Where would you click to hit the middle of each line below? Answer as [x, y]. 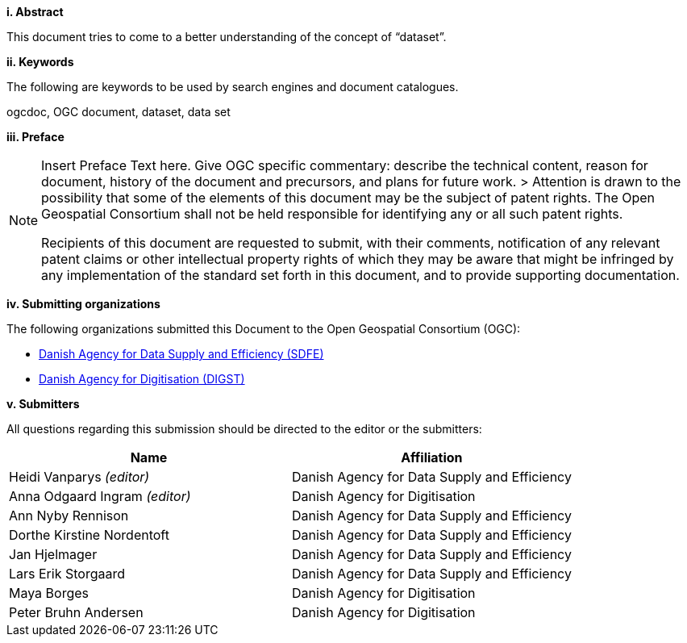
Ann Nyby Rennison [69, 516]
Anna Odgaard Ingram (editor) [100, 496]
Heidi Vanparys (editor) [79, 477]
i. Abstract [35, 12]
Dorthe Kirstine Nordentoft [89, 535]
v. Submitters [43, 404]
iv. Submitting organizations [83, 304]
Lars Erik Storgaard [67, 574]
